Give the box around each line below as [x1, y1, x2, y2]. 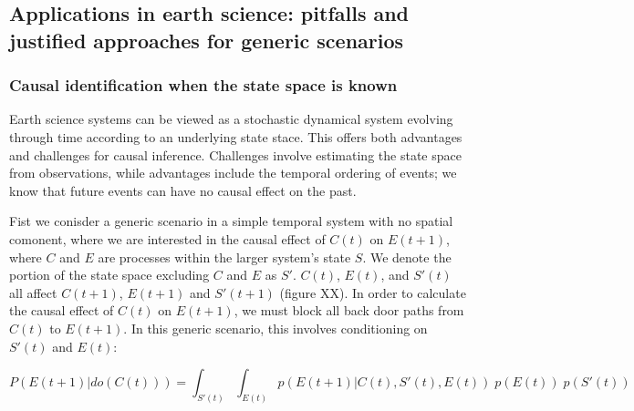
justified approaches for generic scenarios [9, 26, 404, 54]
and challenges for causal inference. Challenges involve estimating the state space [9, 145, 462, 164]
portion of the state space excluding [9, 265, 210, 284]
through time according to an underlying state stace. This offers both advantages [9, 127, 463, 146]
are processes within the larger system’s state [98, 247, 351, 266]
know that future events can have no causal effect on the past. [9, 180, 357, 200]
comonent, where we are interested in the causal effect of [9, 229, 326, 248]
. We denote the [362, 247, 452, 266]
